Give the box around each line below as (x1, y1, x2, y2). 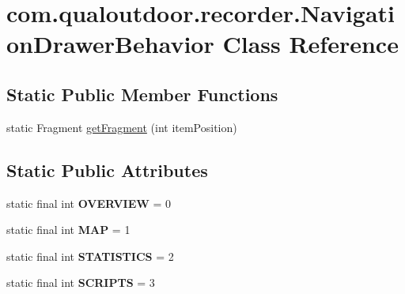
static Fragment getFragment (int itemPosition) (6, 119, 237, 135)
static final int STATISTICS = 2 (6, 247, 174, 264)
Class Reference (222, 28, 399, 60)
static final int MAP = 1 (6, 221, 131, 238)
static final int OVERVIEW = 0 (6, 194, 172, 211)
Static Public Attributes (6, 157, 208, 182)
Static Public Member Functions (6, 81, 278, 106)
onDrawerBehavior (6, 28, 214, 60)
